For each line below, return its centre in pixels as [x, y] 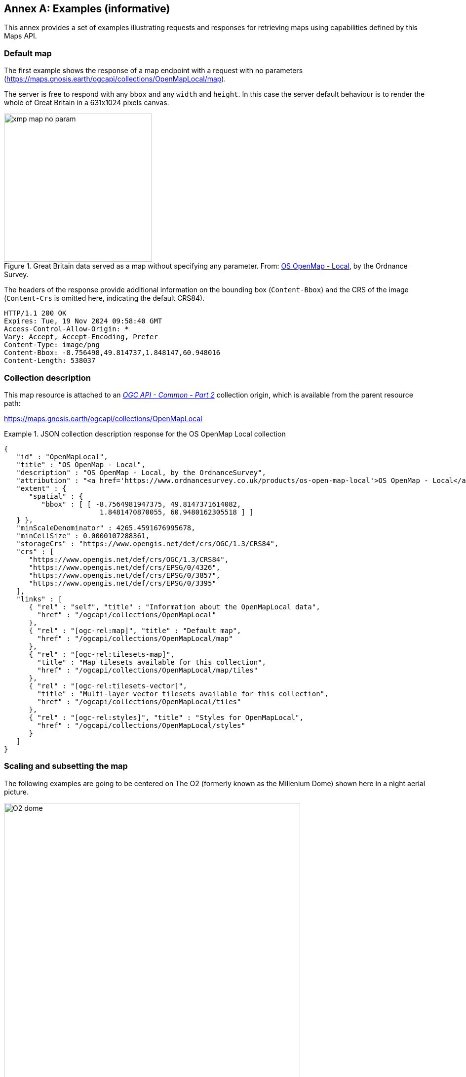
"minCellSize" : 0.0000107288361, [83, 536]
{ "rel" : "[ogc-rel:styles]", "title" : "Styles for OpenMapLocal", [166, 717]
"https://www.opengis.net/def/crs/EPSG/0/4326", [125, 567]
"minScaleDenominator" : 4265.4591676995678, [106, 528]
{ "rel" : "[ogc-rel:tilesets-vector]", [108, 686]
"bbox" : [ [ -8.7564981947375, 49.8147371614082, [141, 504]
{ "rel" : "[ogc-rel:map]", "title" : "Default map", [135, 630]
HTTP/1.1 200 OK [35, 313]
